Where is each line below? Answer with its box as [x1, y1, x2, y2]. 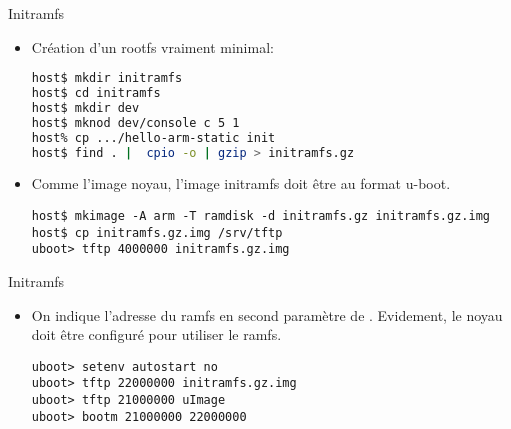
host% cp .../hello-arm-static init [31, 130, 276, 145]
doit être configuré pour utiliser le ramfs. [31, 324, 282, 345]
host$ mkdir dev [31, 100, 140, 115]
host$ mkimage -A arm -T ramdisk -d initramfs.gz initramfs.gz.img [31, 209, 490, 224]
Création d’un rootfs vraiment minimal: [31, 36, 274, 57]
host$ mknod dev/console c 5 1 [31, 115, 240, 130]
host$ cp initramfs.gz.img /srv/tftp [31, 225, 283, 240]
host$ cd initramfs [31, 86, 161, 101]
